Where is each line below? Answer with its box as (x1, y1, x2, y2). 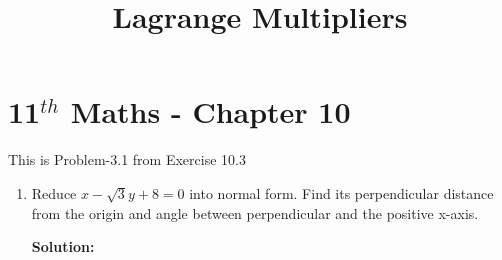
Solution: (31, 236, 95, 257)
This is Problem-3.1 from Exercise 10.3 (8, 149, 246, 170)
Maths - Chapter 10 (70, 91, 351, 132)
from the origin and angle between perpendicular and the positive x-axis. (31, 202, 479, 223)
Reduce (31, 182, 77, 203)
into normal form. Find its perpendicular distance (189, 182, 494, 203)
